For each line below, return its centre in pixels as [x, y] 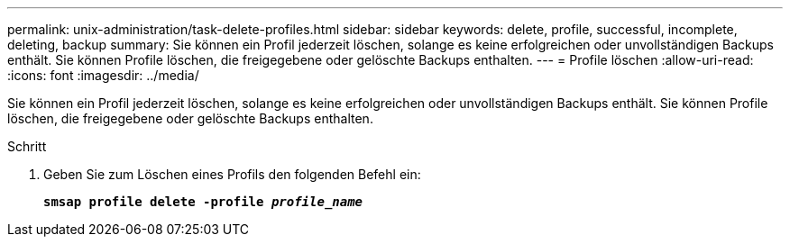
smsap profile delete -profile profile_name [203, 202]
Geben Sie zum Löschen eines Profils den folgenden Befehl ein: [232, 174]
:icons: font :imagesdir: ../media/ [103, 75]
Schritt [27, 146]
